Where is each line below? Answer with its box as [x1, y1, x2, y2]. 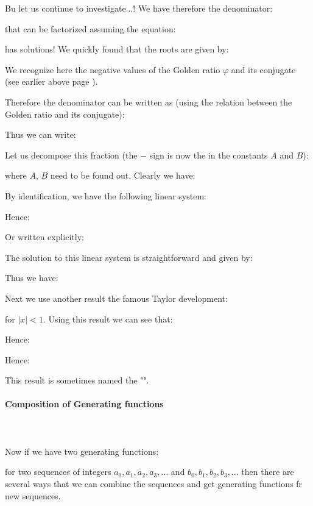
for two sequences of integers [5, 465, 111, 478]
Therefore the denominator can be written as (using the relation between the [5, 95, 292, 108]
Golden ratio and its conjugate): [5, 107, 125, 120]
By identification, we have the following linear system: [5, 189, 206, 202]
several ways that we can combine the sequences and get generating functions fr [5, 477, 303, 490]
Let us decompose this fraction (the [5, 148, 138, 161]
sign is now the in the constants [149, 148, 268, 161]
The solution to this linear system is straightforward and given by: [5, 251, 253, 263]
